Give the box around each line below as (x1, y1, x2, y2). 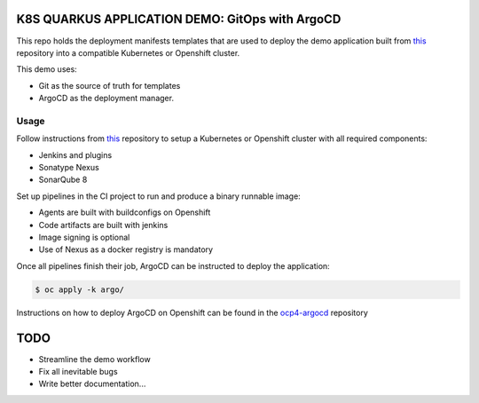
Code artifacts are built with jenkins (38, 219, 169, 230)
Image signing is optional (38, 232, 130, 242)
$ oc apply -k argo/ (35, 284, 124, 295)
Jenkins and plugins (38, 149, 113, 160)
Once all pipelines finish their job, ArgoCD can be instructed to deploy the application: (16, 260, 330, 271)
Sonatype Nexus (38, 162, 99, 172)
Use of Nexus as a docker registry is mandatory (38, 244, 213, 255)
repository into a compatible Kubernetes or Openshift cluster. (16, 47, 240, 58)
